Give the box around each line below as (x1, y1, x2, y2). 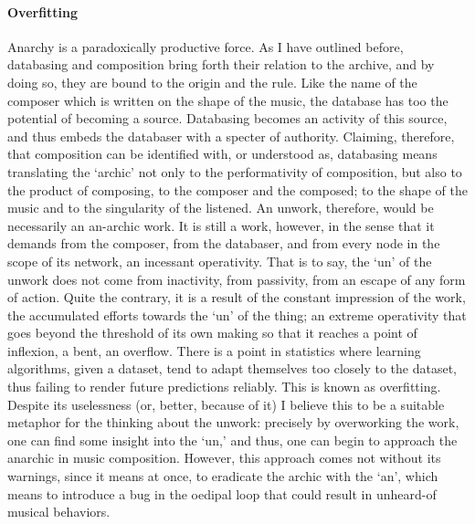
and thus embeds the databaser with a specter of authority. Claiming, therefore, (7, 126, 455, 145)
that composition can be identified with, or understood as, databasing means (7, 144, 438, 163)
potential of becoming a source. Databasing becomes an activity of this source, (7, 109, 448, 128)
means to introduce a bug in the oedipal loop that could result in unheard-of (7, 484, 437, 503)
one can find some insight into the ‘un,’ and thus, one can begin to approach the (7, 430, 458, 449)
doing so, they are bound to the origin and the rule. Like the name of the (7, 72, 417, 91)
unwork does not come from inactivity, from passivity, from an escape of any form (7, 269, 466, 288)
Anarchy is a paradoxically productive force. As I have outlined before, (7, 37, 404, 56)
